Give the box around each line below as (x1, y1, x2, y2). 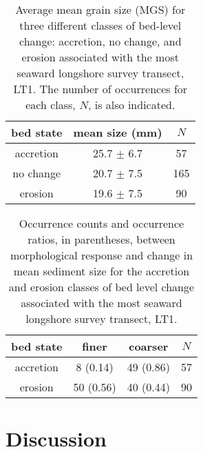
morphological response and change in (10, 247, 193, 263)
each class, (25, 97, 76, 112)
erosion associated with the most (21, 49, 179, 65)
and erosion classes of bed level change (8, 279, 195, 295)
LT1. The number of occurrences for (13, 81, 188, 97)
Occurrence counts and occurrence (19, 215, 184, 231)
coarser (129, 338, 169, 354)
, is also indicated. (87, 97, 175, 112)
